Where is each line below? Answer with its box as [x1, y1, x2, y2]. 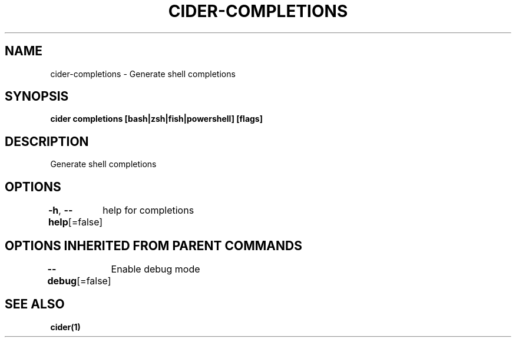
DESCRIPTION [5, 134, 89, 149]
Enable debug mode [111, 263, 200, 275]
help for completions [102, 204, 194, 217]
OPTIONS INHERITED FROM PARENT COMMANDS [5, 238, 302, 253]
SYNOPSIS [5, 89, 69, 104]
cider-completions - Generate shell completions [50, 68, 236, 79]
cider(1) [50, 321, 81, 332]
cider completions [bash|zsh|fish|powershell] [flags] [50, 114, 263, 124]
